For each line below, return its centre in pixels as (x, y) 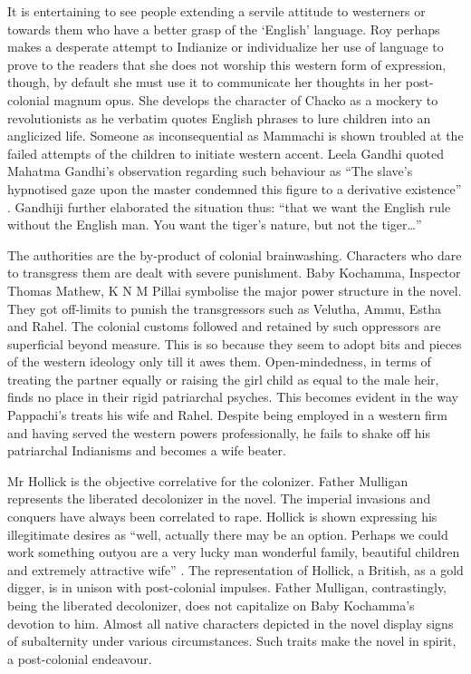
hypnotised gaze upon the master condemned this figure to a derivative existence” (235, 188)
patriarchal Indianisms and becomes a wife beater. (147, 450)
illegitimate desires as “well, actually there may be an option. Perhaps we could (228, 534)
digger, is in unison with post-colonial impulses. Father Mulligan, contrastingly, (227, 587)
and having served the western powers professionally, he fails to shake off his (219, 432)
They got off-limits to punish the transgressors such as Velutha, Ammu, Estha (224, 308)
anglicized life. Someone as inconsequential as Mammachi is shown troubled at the (235, 136)
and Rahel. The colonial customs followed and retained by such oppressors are (224, 326)
